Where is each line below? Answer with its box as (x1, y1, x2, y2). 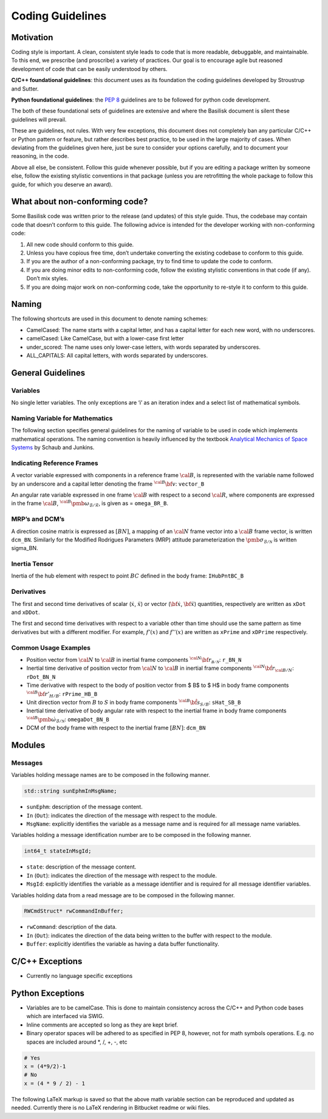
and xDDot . (11, 608, 40, 616)
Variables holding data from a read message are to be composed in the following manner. (11, 891, 235, 899)
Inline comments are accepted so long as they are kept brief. (26, 1021, 179, 1028)
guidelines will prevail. (11, 115, 67, 123)
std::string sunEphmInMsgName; (24, 788, 118, 794)
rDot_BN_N (26, 673, 56, 680)
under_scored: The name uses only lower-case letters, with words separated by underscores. (26, 343, 261, 351)
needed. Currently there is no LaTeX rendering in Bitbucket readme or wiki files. (11, 1104, 211, 1112)
